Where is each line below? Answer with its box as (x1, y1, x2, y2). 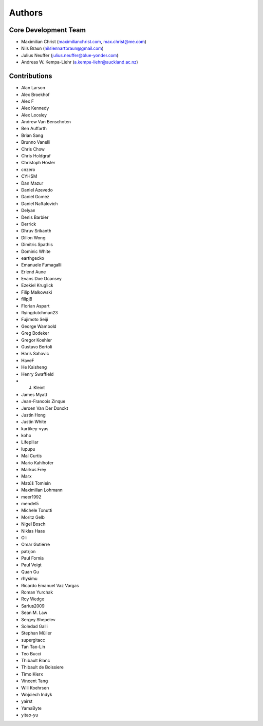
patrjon (21, 548, 36, 554)
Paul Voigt (21, 562, 42, 568)
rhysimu (21, 575, 38, 582)
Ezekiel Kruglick (21, 283, 54, 288)
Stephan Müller (21, 630, 52, 636)
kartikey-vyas (21, 425, 49, 431)
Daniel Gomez (21, 194, 50, 200)
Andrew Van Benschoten (21, 119, 71, 125)
